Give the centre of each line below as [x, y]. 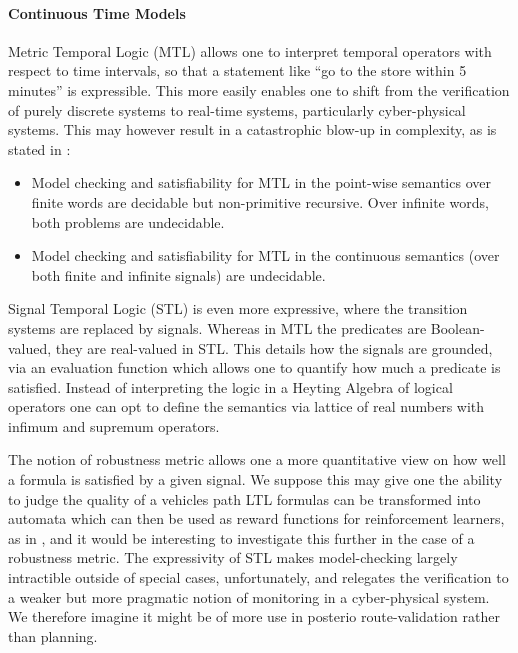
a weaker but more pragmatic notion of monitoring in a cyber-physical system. [249, 596]
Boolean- [457, 327]
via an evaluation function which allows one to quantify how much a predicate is [254, 367]
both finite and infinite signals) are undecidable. [178, 274]
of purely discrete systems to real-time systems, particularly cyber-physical [237, 109]
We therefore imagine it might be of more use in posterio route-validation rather [254, 616]
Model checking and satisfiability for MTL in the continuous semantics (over [265, 255]
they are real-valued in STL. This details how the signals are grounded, [274, 347]
